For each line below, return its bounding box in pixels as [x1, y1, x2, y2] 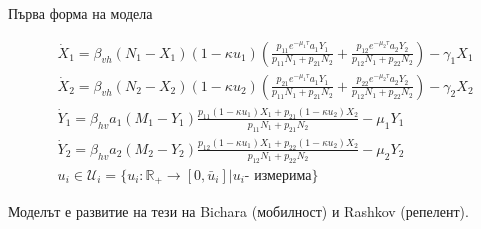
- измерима [244, 168, 312, 183]
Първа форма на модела [8, 3, 153, 23]
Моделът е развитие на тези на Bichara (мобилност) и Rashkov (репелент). [8, 201, 469, 222]
